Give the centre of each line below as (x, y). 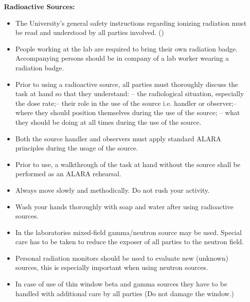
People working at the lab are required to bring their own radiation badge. (126, 48)
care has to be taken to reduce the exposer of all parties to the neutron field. (130, 242)
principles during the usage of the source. (77, 148)
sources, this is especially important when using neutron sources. (112, 267)
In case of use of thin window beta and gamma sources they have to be (121, 284)
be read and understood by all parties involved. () (89, 32)
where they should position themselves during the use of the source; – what (128, 112)
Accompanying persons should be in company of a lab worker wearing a (122, 58)
